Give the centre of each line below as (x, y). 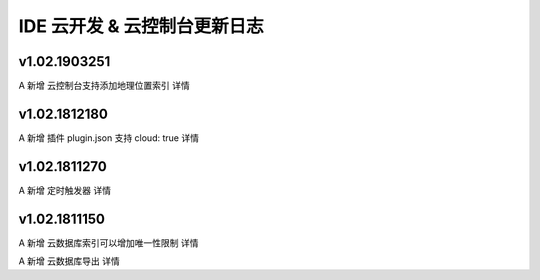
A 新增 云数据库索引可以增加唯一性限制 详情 (108, 242)
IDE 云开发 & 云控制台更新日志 (141, 26)
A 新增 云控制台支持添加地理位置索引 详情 (104, 86)
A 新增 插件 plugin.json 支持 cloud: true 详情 (109, 137)
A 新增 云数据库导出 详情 (69, 261)
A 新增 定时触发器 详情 (65, 190)
